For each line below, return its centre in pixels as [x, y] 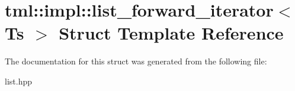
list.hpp [18, 81]
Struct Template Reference [171, 33]
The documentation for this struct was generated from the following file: [136, 61]
